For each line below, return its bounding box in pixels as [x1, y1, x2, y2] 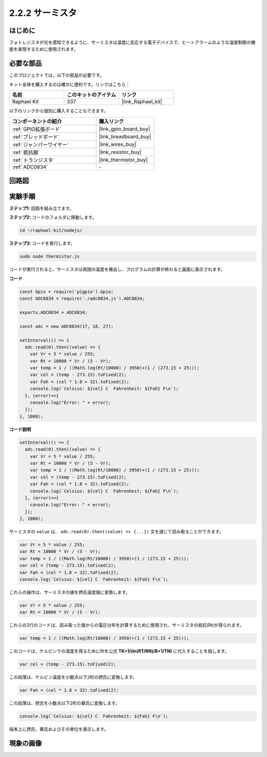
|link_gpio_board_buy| [99, 125, 150, 132]
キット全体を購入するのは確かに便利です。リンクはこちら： [9, 81, 131, 87]
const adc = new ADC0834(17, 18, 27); [19, 324, 114, 329]
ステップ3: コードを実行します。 [9, 240, 75, 246]
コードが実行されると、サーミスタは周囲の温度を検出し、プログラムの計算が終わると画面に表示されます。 [9, 267, 225, 272]
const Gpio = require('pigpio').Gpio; [19, 289, 114, 294]
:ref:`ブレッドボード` [12, 133, 60, 140]
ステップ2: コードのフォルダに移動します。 [9, 215, 97, 220]
